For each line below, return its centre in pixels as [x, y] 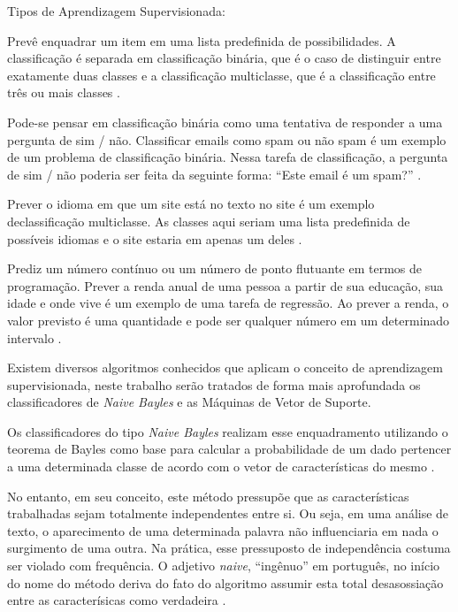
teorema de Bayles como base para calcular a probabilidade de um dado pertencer [229, 449]
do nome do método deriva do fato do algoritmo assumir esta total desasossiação [225, 582]
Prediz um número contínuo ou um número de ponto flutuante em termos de [215, 268]
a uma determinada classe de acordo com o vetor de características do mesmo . [221, 467]
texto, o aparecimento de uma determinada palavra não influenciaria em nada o [223, 530]
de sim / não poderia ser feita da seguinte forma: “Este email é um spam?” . [214, 174]
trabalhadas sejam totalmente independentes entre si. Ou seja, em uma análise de [228, 513]
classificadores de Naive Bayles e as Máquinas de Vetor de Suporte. [189, 402]
